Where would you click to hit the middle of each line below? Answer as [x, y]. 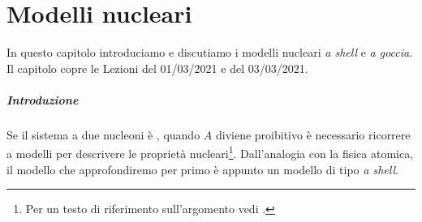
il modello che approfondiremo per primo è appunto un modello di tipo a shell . [202, 169]
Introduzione [43, 99]
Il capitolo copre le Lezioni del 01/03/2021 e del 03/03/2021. [157, 68]
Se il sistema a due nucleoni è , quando [103, 134]
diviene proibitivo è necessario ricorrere [313, 134]
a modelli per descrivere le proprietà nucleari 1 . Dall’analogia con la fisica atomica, [210, 152]
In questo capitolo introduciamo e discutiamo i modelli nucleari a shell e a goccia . [210, 52]
